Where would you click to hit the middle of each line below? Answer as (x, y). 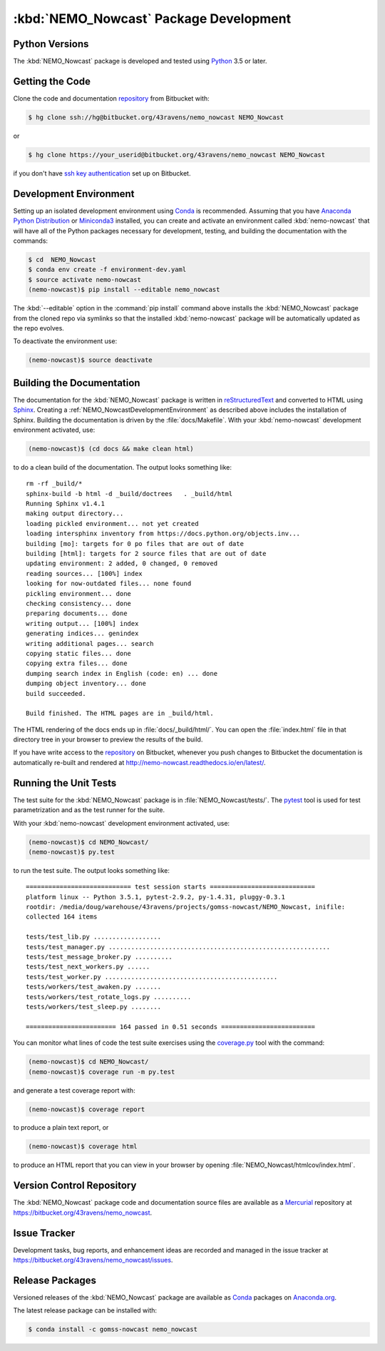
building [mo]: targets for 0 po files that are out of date (135, 543)
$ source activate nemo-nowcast (85, 279)
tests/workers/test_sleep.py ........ (94, 1007)
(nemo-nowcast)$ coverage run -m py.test (102, 1072)
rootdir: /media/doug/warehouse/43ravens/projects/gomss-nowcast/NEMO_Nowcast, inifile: (186, 907)
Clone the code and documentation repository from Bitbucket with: (111, 98)
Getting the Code (52, 81)
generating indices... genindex (82, 634)
